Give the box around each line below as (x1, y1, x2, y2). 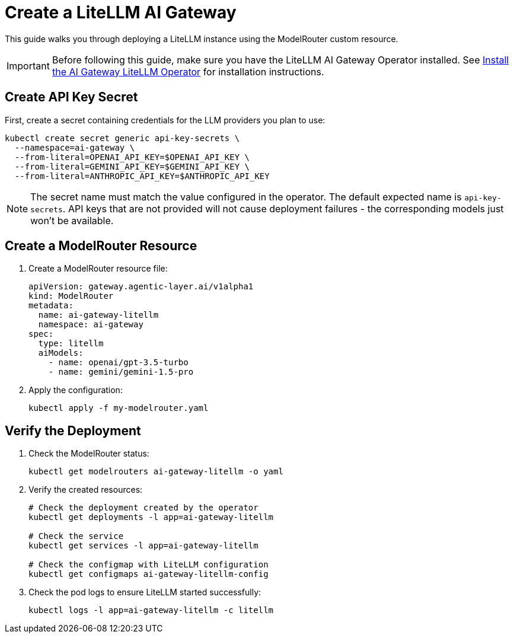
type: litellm (38, 339, 104, 349)
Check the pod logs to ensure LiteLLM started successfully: (28, 587, 261, 598)
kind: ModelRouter (28, 291, 114, 301)
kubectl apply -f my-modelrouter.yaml (28, 403, 209, 413)
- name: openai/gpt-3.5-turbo (48, 358, 189, 368)
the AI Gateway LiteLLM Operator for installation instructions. (52, 65, 324, 78)
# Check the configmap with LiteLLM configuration (28, 560, 269, 570)
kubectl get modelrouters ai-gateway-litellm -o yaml (28, 467, 283, 477)
